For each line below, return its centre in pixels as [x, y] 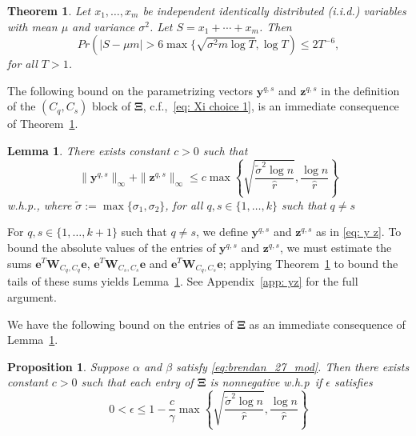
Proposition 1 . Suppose [68, 366]
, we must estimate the [336, 247]
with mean [32, 26]
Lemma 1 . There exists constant [89, 150]
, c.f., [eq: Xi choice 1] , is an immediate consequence [271, 106]
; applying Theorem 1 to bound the [310, 263]
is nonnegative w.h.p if [266, 382]
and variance [104, 26]
